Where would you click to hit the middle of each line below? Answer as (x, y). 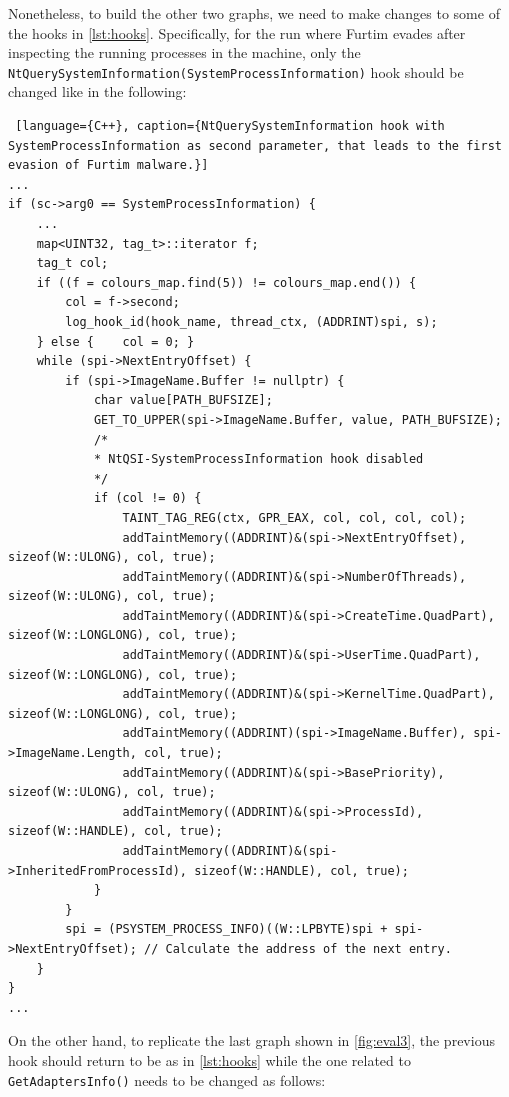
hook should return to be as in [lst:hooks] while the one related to (209, 1059)
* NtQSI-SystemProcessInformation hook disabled (258, 459)
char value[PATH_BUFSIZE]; (183, 400)
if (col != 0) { (147, 498)
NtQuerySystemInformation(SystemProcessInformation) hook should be (236, 71)
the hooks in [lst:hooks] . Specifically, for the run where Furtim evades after (237, 32)
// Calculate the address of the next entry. (298, 948)
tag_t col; (72, 263)
